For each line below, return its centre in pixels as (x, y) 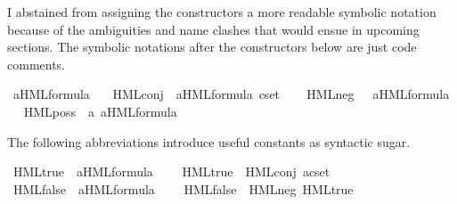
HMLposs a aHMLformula (100, 111)
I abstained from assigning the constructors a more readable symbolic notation (222, 12)
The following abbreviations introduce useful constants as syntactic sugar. (209, 141)
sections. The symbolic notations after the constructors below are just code (212, 47)
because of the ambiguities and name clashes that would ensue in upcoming (213, 29)
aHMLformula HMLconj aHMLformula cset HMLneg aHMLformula (231, 94)
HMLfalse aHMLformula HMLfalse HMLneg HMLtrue (183, 188)
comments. (37, 64)
